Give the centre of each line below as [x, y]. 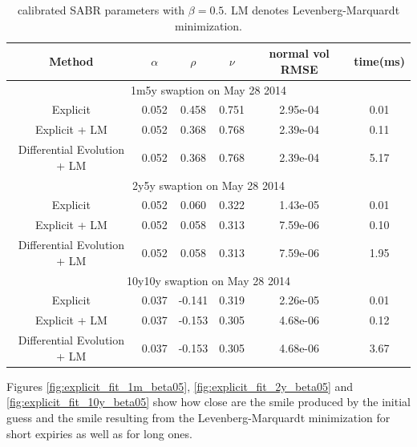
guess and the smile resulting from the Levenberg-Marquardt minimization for [198, 417]
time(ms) [379, 60]
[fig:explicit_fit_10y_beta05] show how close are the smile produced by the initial [208, 402]
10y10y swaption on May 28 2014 [208, 280]
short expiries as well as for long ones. [99, 433]
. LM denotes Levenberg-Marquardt [312, 10]
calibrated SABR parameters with [101, 10]
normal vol [299, 53]
